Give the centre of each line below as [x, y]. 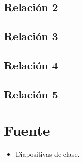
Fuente [27, 130]
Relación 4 [31, 65]
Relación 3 [31, 36]
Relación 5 [31, 94]
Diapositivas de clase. [47, 154]
